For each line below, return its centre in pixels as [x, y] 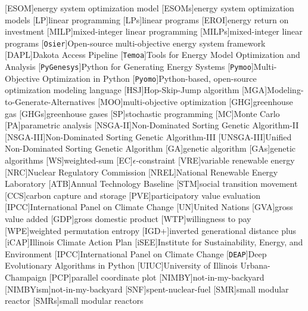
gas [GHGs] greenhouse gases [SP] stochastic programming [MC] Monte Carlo [142, 113]
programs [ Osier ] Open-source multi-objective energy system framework [135, 43]
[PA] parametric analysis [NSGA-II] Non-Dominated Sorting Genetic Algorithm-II [152, 125]
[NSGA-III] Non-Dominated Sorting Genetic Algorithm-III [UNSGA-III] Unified [148, 136]
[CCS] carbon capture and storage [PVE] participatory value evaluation [133, 195]
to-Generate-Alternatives [50, 101]
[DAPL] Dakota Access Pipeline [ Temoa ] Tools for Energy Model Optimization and [153, 55]
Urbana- [255, 265]
